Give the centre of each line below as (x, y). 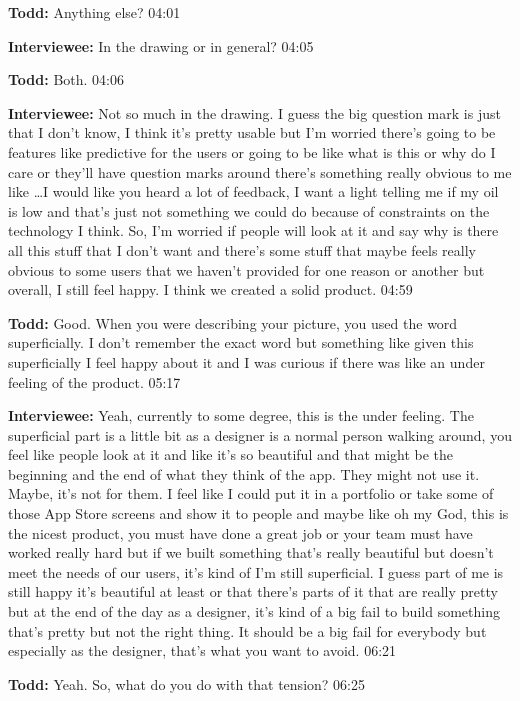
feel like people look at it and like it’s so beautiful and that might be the (231, 454)
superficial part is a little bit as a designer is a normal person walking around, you (260, 434)
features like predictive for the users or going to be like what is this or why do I (252, 151)
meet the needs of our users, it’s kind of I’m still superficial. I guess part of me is (256, 571)
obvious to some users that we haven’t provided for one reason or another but (246, 269)
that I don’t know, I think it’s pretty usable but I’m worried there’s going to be (252, 132)
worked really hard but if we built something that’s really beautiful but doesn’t (251, 552)
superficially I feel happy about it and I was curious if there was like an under (246, 361)
